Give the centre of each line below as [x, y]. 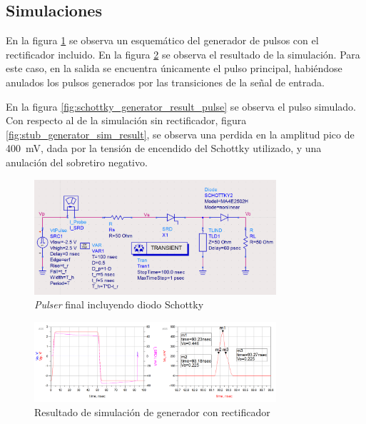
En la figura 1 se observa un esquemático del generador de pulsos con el [162, 40]
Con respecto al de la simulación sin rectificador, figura [126, 120]
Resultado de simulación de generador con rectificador [152, 412]
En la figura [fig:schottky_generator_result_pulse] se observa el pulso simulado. [181, 106]
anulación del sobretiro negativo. [77, 162]
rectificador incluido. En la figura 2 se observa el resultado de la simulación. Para [183, 54]
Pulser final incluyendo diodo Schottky [119, 304]
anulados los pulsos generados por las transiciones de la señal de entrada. [165, 82]
